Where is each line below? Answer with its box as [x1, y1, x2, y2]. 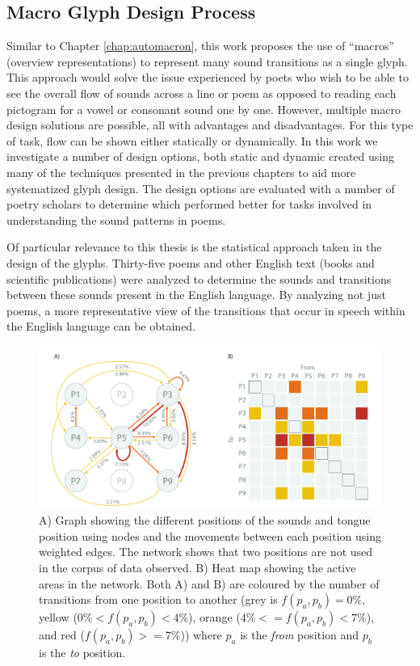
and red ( [39, 626, 85, 643]
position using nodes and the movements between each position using [39, 527, 381, 544]
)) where [180, 626, 222, 643]
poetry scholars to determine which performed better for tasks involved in [6, 196, 372, 213]
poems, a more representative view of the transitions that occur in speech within [6, 301, 405, 318]
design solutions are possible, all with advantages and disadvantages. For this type [6, 116, 414, 133]
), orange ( [188, 609, 241, 626]
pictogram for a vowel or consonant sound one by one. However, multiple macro [6, 100, 401, 117]
